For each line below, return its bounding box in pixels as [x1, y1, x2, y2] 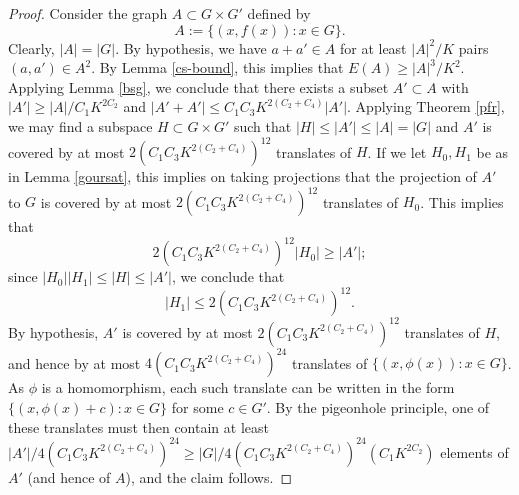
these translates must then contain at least [8, 416, 269, 437]
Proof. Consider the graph [8, 3, 168, 23]
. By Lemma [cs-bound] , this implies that [91, 57, 344, 78]
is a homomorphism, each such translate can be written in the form [41, 377, 455, 398]
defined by [247, 3, 311, 23]
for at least [339, 37, 407, 58]
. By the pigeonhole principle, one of [266, 396, 490, 417]
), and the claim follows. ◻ [125, 466, 293, 487]
